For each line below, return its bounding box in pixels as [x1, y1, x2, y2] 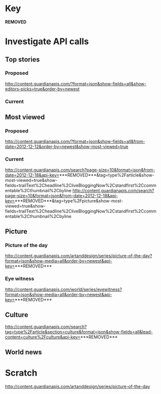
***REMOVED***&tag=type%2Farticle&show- [59, 172, 154, 178]
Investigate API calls [5, 36, 89, 47]
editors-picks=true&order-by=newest [5, 86, 80, 92]
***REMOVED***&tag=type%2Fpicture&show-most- [14, 197, 124, 204]
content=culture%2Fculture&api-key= [5, 334, 81, 340]
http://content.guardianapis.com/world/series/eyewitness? [5, 286, 122, 292]
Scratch [5, 367, 37, 378]
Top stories [5, 55, 40, 64]
